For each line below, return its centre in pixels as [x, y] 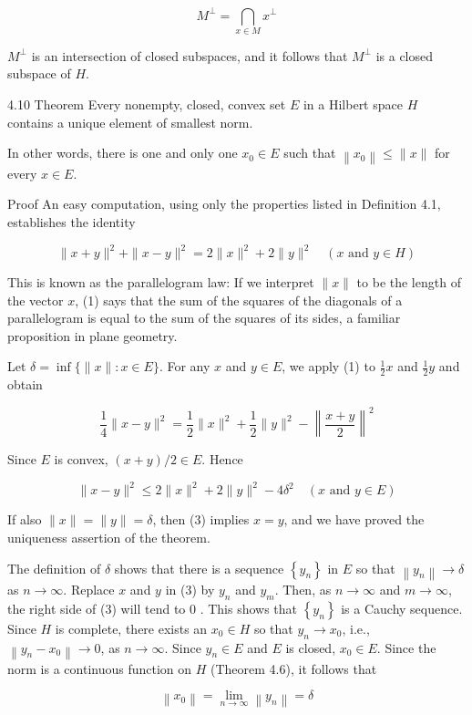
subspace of [39, 73]
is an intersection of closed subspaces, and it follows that [190, 55]
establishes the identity [72, 221]
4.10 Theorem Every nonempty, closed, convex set [147, 104]
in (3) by [190, 589]
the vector [36, 300]
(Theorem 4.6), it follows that [294, 668]
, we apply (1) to [328, 366]
